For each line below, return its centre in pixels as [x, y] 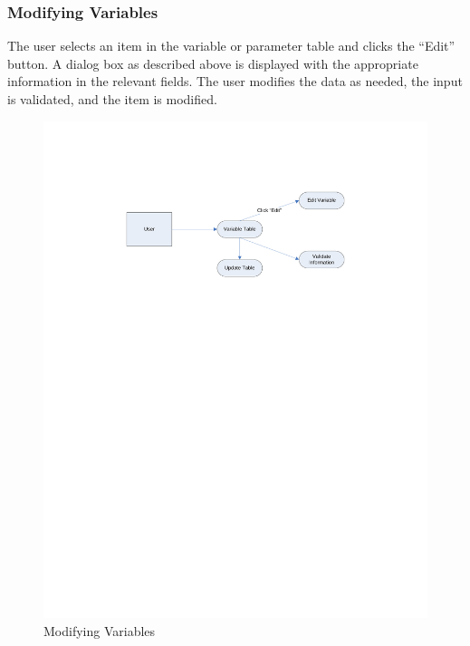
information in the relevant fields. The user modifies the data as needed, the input [235, 81]
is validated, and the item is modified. [112, 99]
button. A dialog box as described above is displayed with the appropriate [213, 63]
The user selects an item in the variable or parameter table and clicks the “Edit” [231, 46]
